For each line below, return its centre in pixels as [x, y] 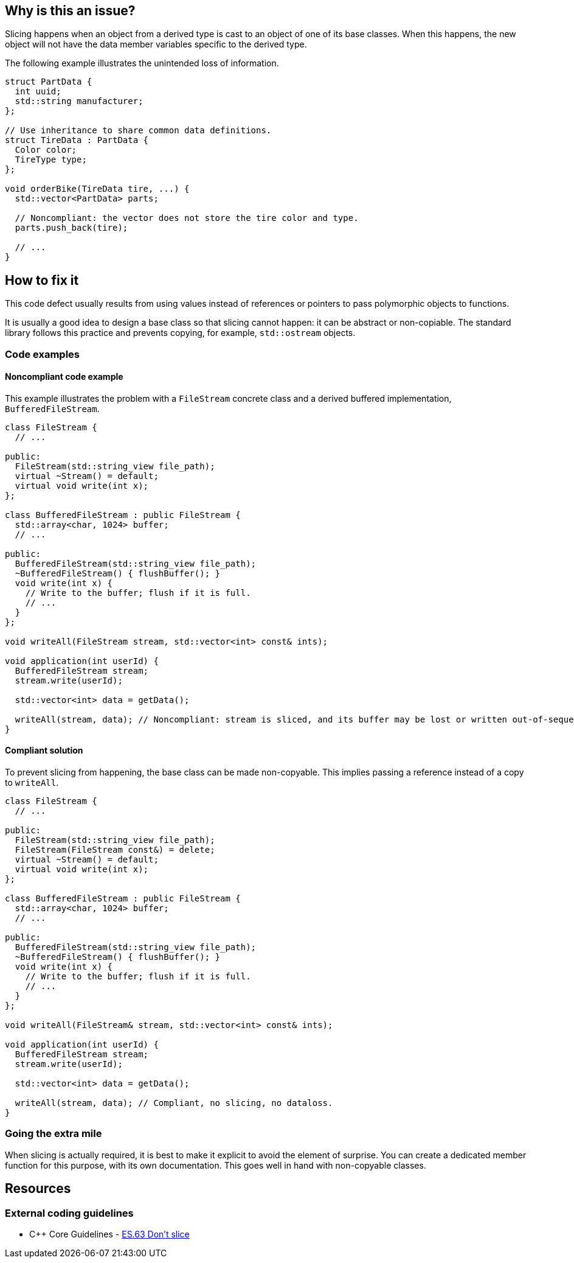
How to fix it [42, 280]
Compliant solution [44, 750]
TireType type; [51, 160]
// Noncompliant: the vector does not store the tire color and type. [187, 218]
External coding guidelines [69, 1213]
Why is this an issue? [70, 11]
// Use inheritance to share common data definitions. [138, 131]
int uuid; [38, 92]
